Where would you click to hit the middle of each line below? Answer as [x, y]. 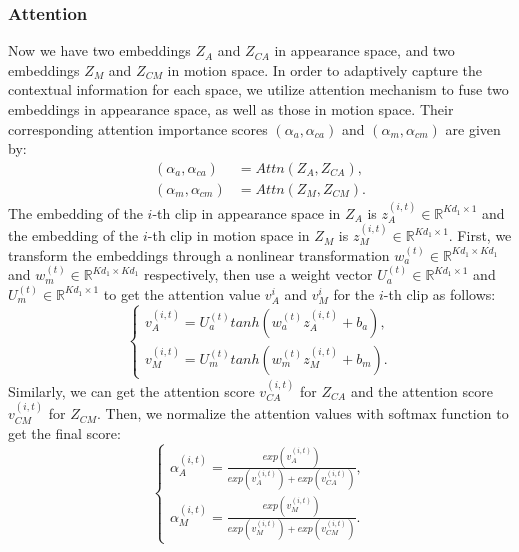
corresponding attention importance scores [138, 128]
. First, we [480, 235]
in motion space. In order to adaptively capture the [325, 69]
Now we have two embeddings [99, 50]
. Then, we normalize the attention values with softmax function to [303, 413]
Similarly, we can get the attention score [131, 390]
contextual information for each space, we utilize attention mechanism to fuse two [258, 89]
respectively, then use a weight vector [258, 274]
